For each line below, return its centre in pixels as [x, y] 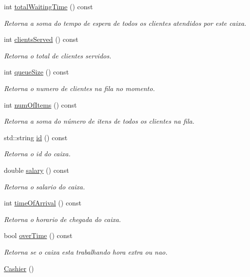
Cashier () [19, 268]
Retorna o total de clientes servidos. [58, 55]
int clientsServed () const [41, 39]
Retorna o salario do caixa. [45, 186]
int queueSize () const [37, 72]
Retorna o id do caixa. [37, 154]
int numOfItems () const [40, 104]
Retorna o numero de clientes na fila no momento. [79, 88]
